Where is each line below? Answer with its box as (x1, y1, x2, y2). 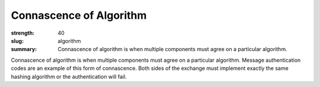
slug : (11, 37, 24, 44)
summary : (11, 46, 37, 53)
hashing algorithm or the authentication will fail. (11, 73, 127, 80)
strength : (11, 29, 35, 36)
